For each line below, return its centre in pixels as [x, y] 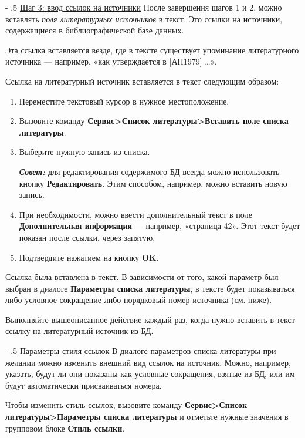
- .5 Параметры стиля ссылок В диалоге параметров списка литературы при [141, 351]
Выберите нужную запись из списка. [84, 152]
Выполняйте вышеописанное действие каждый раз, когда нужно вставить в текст [150, 319]
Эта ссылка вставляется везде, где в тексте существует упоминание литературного [152, 50]
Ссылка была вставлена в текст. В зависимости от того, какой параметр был [142, 277]
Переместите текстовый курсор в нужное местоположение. [124, 101]
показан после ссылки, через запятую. [87, 237]
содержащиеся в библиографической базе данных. [95, 30]
